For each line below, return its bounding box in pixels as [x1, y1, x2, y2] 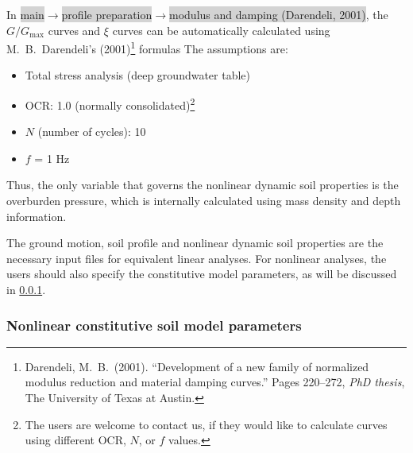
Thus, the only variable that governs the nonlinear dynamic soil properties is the [6, 176, 399, 193]
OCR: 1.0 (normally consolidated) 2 [25, 95, 195, 113]
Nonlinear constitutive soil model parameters [6, 315, 302, 335]
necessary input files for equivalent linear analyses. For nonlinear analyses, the [6, 250, 387, 266]
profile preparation [61, 6, 152, 22]
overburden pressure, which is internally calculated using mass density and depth [6, 192, 401, 209]
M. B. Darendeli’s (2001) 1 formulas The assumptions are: [6, 38, 288, 56]
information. [6, 207, 67, 224]
